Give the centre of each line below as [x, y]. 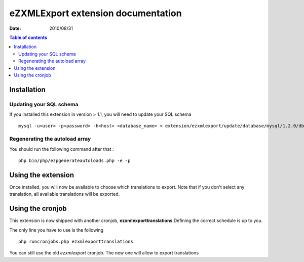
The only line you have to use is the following [56, 230]
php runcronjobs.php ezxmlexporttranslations [76, 241]
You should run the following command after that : [62, 149]
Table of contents [28, 37]
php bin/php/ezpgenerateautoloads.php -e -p [75, 160]
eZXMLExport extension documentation [96, 13]
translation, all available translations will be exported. [65, 194]
